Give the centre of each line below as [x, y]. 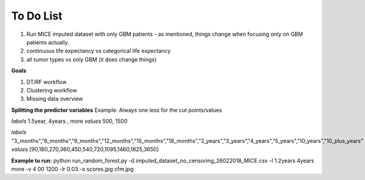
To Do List [37, 16]
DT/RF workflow [47, 81]
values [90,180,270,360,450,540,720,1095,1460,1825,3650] [85, 150]
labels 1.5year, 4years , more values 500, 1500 [69, 121]
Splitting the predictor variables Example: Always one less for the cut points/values [116, 110]
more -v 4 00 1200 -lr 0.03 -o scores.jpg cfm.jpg [72, 169]
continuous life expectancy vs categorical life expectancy [99, 51]
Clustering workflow [52, 90]
